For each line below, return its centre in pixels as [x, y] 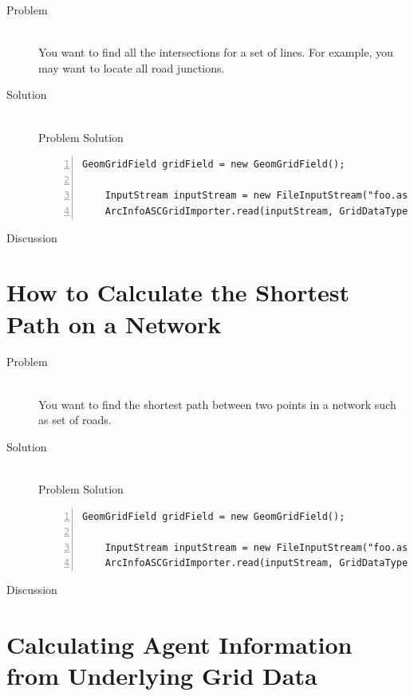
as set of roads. [75, 420]
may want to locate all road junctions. [132, 67]
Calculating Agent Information [179, 644]
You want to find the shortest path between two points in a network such [217, 404]
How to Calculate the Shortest [178, 292]
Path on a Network [114, 323]
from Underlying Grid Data [162, 675]
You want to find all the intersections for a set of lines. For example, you [216, 52]
